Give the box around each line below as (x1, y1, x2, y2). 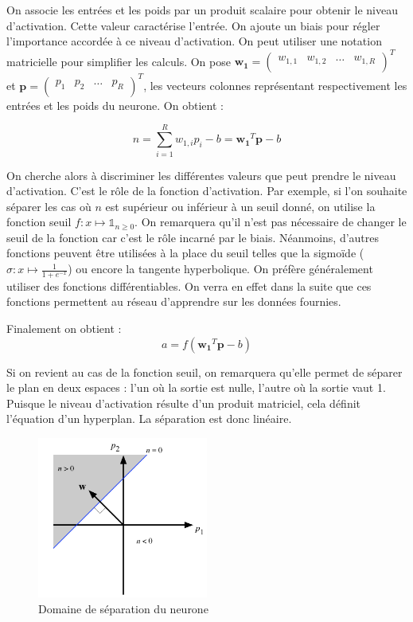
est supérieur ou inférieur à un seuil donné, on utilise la (105, 198, 376, 214)
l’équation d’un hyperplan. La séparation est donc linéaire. (6, 410, 292, 427)
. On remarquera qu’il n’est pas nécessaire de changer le (134, 213, 407, 230)
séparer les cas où (6, 198, 92, 214)
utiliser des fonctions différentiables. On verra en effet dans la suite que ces (6, 277, 372, 294)
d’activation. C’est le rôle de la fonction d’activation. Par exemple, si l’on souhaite (6, 182, 407, 199)
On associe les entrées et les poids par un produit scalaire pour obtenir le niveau (6, 2, 398, 18)
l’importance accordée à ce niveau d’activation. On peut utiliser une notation (6, 33, 382, 49)
